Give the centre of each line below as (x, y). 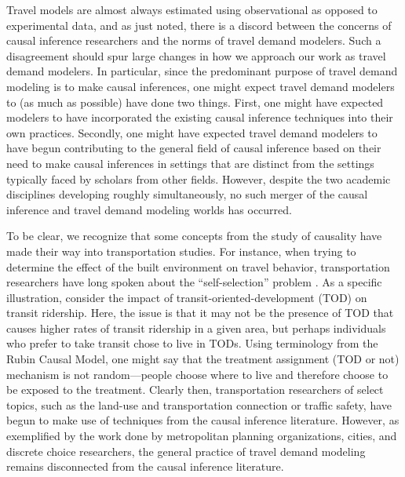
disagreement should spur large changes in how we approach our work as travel (196, 55)
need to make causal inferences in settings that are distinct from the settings (190, 163)
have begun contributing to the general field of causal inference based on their (194, 148)
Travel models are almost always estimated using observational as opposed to (192, 9)
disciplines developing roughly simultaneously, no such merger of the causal (187, 194)
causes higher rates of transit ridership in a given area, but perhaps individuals (196, 328)
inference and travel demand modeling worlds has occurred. (149, 209)
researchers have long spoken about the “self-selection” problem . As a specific (194, 282)
